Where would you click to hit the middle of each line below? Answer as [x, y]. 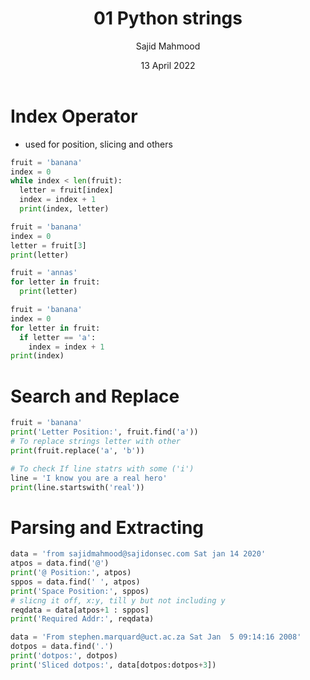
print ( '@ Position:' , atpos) [71, 573]
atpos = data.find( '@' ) [60, 563]
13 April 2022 [168, 65]
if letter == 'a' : [58, 337]
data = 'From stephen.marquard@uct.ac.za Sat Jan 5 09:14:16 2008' [156, 637]
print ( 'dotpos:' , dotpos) [64, 656]
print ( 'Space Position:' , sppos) [80, 591]
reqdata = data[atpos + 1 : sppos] [80, 610]
